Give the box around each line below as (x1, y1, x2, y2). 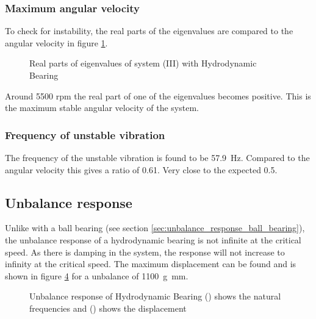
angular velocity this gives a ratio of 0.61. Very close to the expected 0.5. (5, 163, 278, 176)
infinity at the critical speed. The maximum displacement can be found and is (5, 257, 296, 270)
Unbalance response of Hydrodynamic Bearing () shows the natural (29, 290, 281, 303)
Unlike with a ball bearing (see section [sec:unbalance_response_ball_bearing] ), (5, 221, 305, 234)
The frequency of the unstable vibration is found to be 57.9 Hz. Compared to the (5, 151, 310, 163)
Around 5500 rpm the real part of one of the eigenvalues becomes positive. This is (5, 89, 311, 102)
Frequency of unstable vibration (5, 127, 165, 142)
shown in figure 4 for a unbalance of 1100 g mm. (5, 269, 189, 282)
